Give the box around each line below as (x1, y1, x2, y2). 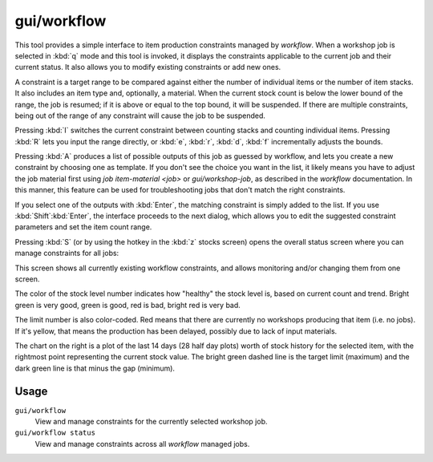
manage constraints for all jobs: (14, 249, 119, 258)
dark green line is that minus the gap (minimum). (14, 363, 176, 373)
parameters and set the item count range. (14, 222, 152, 232)
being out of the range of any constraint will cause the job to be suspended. (14, 111, 266, 120)
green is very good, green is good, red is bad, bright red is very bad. (14, 300, 241, 310)
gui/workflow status (14, 428, 96, 437)
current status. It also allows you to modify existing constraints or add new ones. (14, 63, 281, 72)
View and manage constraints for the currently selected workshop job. (34, 417, 268, 426)
